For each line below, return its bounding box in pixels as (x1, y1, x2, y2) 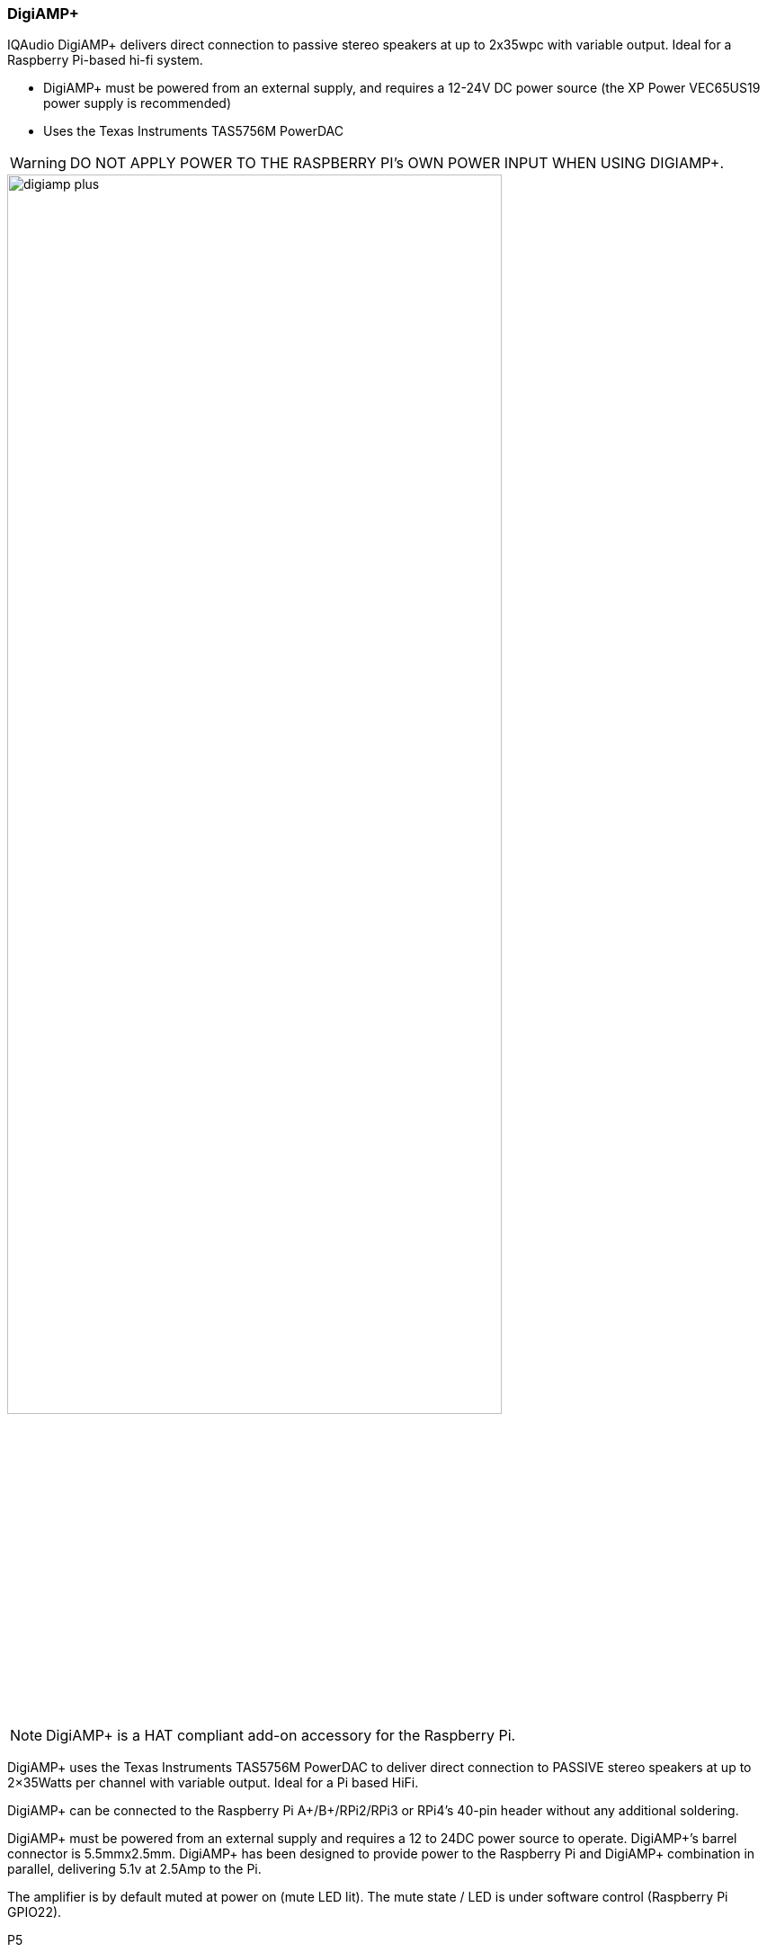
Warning (10, 154, 67, 173)
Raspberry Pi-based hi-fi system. (7, 52, 203, 68)
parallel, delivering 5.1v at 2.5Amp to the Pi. (7, 1860, 262, 1876)
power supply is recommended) (43, 95, 232, 112)
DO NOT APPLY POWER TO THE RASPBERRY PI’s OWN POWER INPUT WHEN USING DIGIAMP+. (69, 154, 725, 173)
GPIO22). (7, 1903, 62, 1920)
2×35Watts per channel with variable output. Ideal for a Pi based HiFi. (7, 1774, 419, 1790)
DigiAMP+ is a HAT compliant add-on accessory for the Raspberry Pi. (46, 1725, 516, 1744)
